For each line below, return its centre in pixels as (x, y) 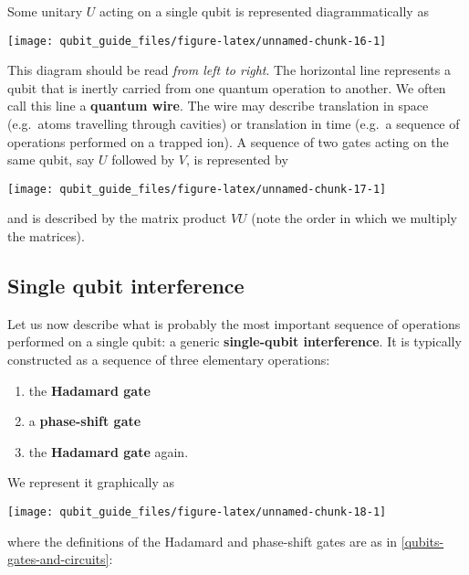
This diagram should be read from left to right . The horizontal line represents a (229, 70)
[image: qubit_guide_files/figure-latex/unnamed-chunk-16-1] (197, 41)
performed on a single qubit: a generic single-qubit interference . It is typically (234, 341)
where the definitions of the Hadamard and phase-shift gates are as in (203, 541)
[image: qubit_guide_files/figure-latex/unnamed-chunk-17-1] (197, 189)
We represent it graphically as (91, 482)
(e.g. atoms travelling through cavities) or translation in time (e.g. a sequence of (234, 124)
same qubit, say (51, 160)
